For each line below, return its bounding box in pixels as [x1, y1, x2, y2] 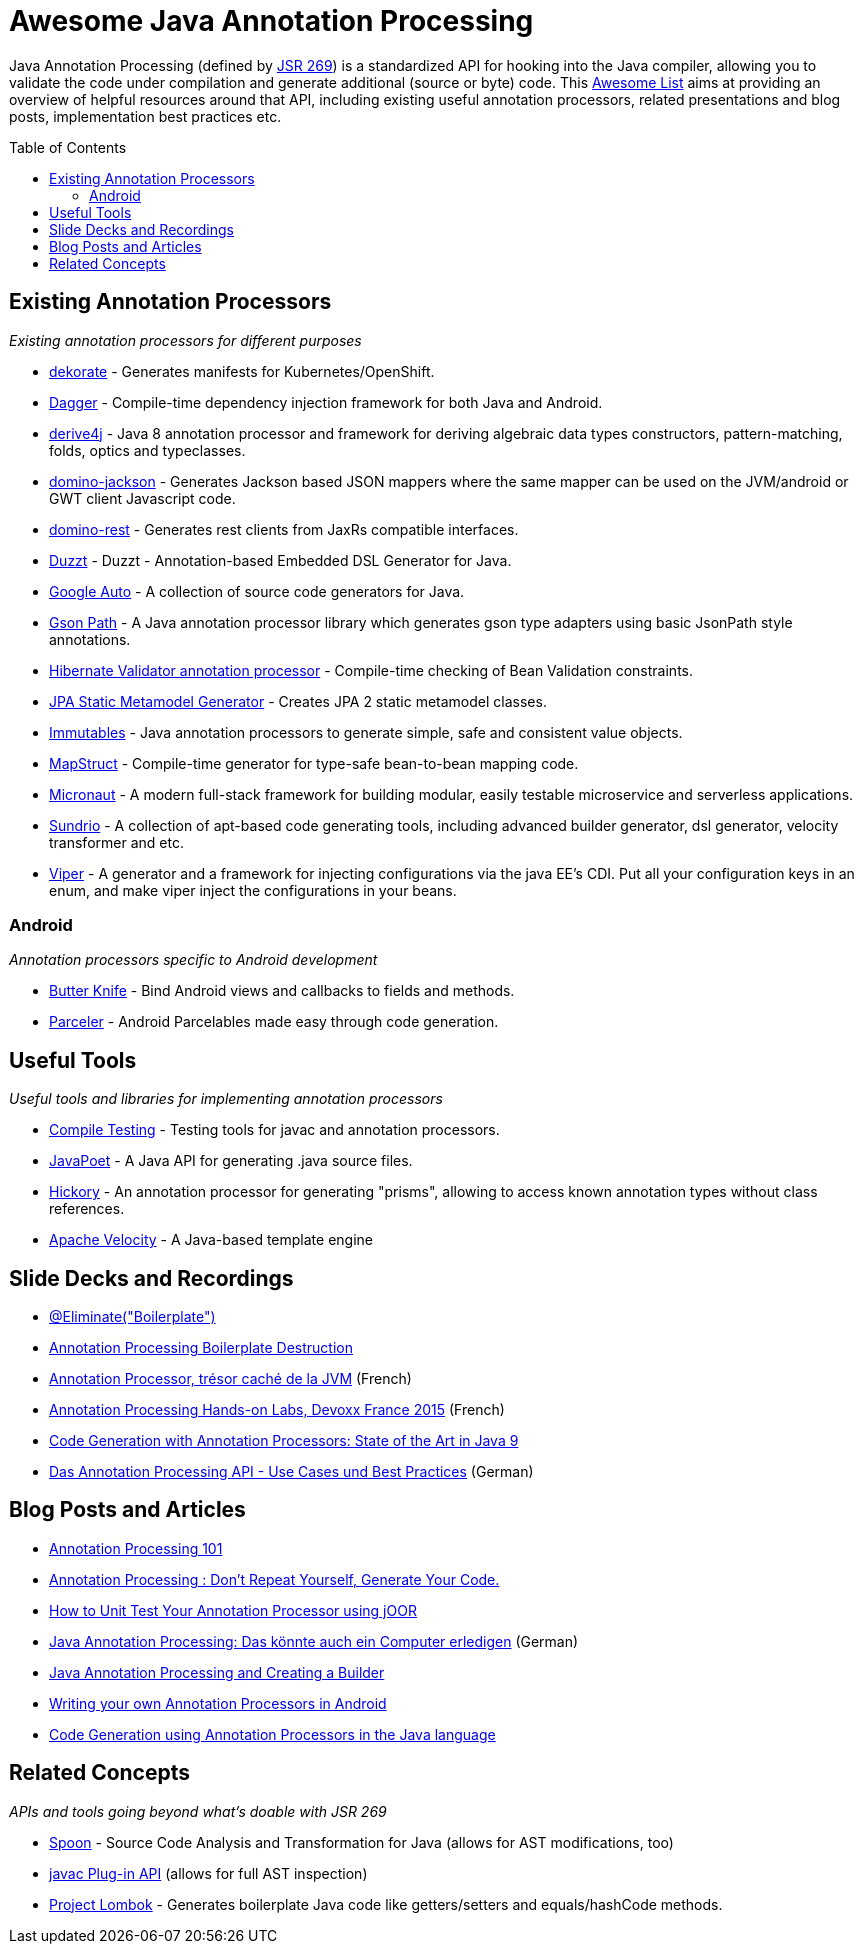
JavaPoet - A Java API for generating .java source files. [49, 1152, 413, 1170]
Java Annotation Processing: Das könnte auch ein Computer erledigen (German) [49, 1632, 579, 1650]
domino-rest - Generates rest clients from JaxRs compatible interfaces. [49, 520, 519, 538]
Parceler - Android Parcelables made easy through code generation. [49, 1013, 499, 1031]
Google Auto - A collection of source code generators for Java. [49, 582, 465, 600]
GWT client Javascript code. [49, 489, 236, 507]
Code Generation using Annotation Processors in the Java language [49, 1725, 496, 1743]
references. [49, 1200, 125, 1218]
